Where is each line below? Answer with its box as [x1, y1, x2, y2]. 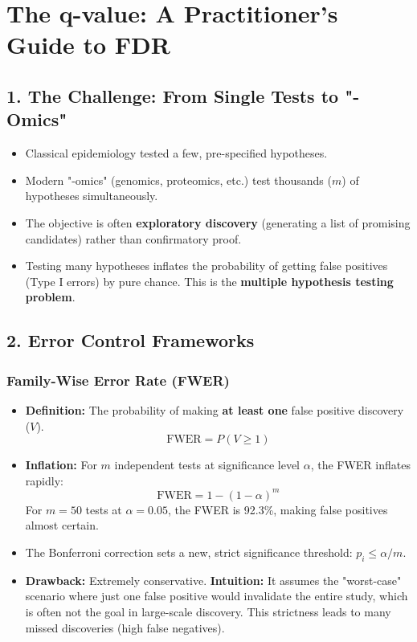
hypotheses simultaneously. [25, 187, 158, 204]
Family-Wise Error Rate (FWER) [6, 370, 230, 390]
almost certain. [25, 517, 99, 534]
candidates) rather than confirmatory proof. [25, 230, 242, 247]
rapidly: [25, 472, 63, 489]
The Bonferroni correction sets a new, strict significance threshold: [25, 543, 353, 560]
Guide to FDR [6, 28, 170, 61]
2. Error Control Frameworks [6, 328, 255, 353]
